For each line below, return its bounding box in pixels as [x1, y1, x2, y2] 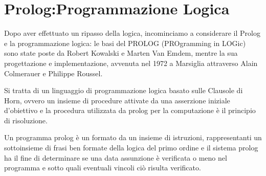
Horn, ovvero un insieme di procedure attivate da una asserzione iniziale [4, 95, 230, 105]
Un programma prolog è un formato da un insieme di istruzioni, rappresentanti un [4, 132, 262, 143]
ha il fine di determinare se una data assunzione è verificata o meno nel [4, 152, 227, 163]
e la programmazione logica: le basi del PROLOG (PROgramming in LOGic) [4, 37, 246, 48]
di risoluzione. [4, 115, 48, 125]
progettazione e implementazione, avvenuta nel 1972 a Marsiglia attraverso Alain [4, 57, 258, 68]
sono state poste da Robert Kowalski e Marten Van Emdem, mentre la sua [4, 48, 238, 58]
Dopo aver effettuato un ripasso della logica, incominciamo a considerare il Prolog [4, 28, 260, 38]
